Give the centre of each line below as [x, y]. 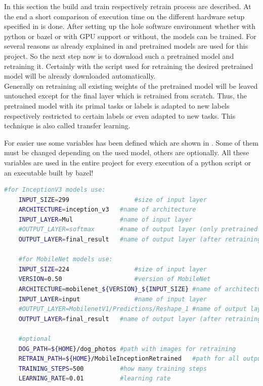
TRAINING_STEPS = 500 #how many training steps [113, 369]
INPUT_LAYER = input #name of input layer [113, 299]
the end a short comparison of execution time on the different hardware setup [124, 16]
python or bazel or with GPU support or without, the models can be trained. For [130, 36]
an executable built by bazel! [49, 172]
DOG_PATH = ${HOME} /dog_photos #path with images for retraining [127, 349]
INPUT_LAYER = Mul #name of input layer [105, 219]
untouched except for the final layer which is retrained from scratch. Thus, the [125, 96]
